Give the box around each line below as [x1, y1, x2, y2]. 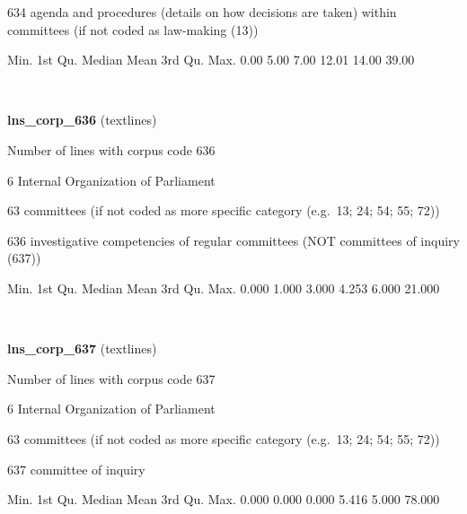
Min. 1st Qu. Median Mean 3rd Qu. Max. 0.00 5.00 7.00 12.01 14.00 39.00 [7, 50, 415, 69]
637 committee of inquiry [7, 459, 145, 478]
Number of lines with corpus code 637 [7, 369, 216, 388]
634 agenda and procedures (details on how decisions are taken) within [7, 3, 397, 21]
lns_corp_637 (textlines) [7, 339, 157, 358]
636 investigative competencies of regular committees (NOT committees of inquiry [7, 231, 460, 249]
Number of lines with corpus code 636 [7, 140, 216, 159]
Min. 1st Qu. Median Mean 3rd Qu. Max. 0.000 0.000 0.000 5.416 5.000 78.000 [7, 490, 440, 509]
